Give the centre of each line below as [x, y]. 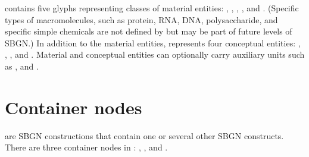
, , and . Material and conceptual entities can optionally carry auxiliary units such [155, 54]
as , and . [22, 66]
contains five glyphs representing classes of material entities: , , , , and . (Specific [152, 8]
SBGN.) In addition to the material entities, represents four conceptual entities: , [153, 43]
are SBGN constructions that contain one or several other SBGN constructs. [144, 135]
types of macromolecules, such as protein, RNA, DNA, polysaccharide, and [141, 19]
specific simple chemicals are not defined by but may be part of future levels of [149, 31]
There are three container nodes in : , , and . [86, 147]
